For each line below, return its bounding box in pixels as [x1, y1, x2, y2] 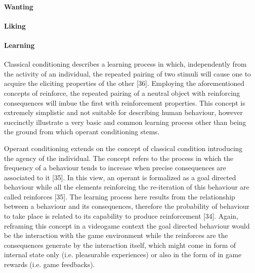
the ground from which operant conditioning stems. [4, 126, 160, 137]
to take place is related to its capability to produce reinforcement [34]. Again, [4, 211, 238, 221]
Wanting [4, 1, 34, 11]
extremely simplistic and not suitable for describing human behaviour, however [4, 107, 243, 117]
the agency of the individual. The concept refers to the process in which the [4, 153, 233, 163]
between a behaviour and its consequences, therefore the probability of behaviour [4, 201, 250, 211]
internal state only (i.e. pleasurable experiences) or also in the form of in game [4, 249, 242, 260]
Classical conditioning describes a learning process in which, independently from [4, 59, 247, 69]
